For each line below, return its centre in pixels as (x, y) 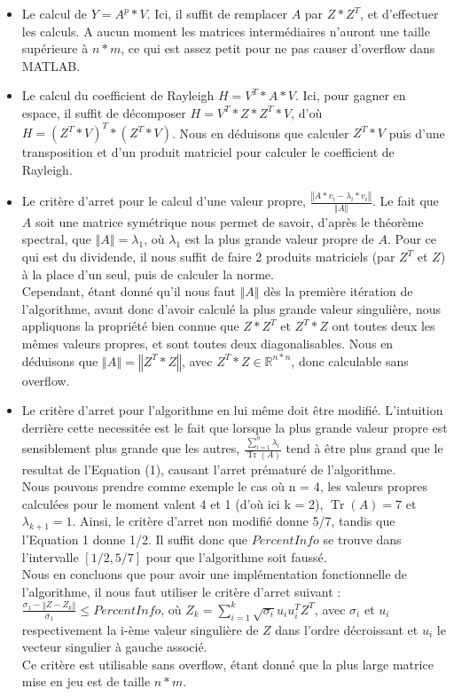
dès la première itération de (338, 291)
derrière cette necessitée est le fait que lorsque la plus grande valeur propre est (235, 427)
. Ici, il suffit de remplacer (217, 13)
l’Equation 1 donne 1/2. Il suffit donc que (135, 540)
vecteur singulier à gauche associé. (114, 647)
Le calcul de (55, 13)
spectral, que (56, 239)
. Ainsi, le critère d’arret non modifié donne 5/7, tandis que (234, 521)
